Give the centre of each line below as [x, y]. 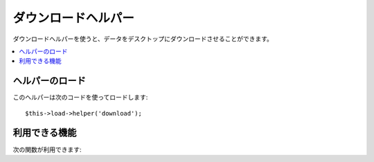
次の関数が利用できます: [47, 150]
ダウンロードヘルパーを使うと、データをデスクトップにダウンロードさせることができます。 [143, 39]
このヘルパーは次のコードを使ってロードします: [80, 98]
